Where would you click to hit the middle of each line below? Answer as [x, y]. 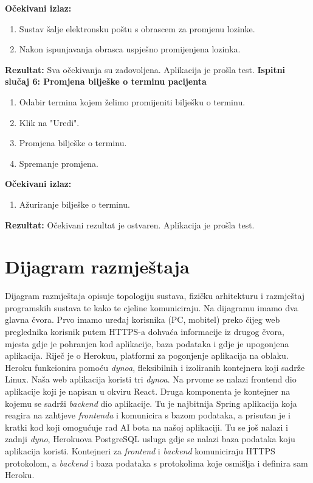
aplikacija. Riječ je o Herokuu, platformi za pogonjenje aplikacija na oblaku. [147, 355]
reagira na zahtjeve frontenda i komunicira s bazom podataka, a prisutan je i [148, 415]
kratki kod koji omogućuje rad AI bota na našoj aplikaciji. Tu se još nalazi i [146, 427]
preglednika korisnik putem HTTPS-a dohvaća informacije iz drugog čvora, [145, 332]
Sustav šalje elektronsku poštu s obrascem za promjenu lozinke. [137, 28]
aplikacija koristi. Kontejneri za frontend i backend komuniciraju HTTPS [140, 450]
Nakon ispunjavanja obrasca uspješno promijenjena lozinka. [130, 49]
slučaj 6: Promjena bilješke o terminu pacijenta [106, 81]
